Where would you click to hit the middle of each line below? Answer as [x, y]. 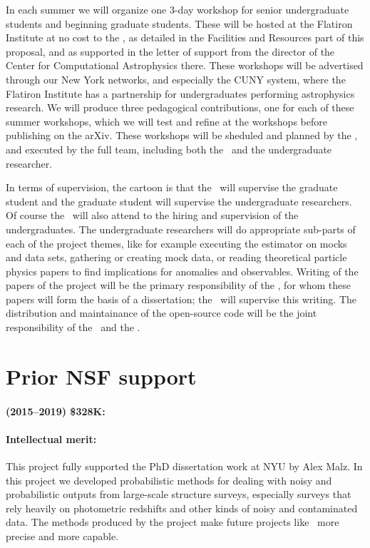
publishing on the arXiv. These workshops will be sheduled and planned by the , [182, 135]
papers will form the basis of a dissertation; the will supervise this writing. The [181, 299]
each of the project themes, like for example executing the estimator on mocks [176, 243]
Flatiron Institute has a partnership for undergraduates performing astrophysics [180, 93]
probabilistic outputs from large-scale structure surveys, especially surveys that [179, 494]
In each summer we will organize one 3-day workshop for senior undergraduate [178, 9]
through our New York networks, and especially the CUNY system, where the [176, 79]
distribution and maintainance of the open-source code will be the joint [161, 313]
